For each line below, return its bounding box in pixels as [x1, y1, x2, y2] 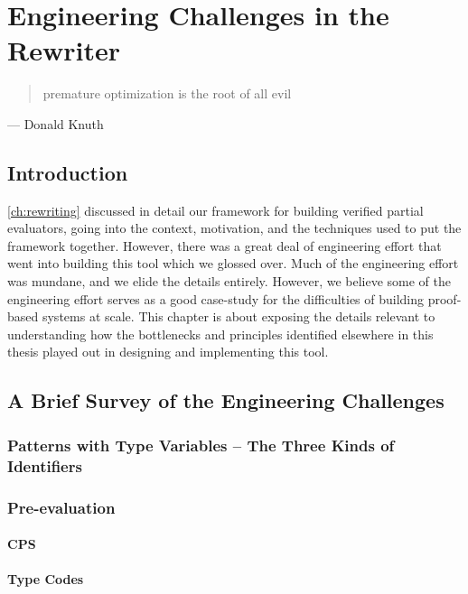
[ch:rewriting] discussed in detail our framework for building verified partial [7, 200, 424, 219]
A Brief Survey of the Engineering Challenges [7, 386, 445, 414]
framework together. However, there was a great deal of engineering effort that [7, 236, 442, 255]
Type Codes [7, 570, 84, 589]
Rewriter [7, 32, 120, 69]
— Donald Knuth [7, 114, 104, 133]
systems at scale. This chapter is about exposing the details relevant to [42, 307, 435, 326]
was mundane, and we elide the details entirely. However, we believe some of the [7, 272, 452, 291]
